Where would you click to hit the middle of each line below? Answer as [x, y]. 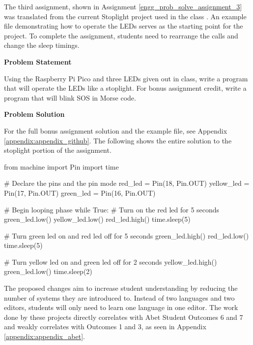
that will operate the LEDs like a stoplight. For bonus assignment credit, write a [125, 88]
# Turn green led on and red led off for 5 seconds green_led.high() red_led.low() [126, 235]
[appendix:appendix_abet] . [44, 336]
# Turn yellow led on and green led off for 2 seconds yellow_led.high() [111, 261]
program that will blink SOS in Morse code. [70, 97]
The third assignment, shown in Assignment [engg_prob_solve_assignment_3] [123, 6]
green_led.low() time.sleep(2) [48, 271]
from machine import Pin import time [61, 166]
